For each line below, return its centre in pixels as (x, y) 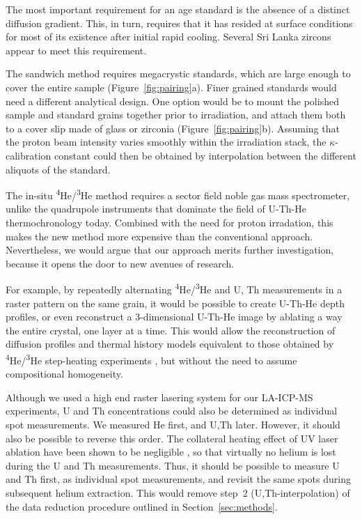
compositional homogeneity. (64, 374)
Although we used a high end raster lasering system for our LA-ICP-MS (159, 397)
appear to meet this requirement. (76, 50)
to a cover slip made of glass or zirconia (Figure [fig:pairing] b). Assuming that (173, 128)
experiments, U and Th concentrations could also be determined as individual (172, 411)
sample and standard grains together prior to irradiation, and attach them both (176, 115)
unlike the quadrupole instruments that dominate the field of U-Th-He (156, 209)
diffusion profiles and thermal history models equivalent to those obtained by (170, 344)
